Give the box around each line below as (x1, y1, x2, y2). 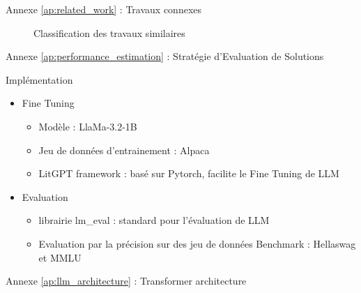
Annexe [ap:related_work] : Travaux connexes (6, 2, 201, 16)
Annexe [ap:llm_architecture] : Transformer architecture (6, 273, 247, 288)
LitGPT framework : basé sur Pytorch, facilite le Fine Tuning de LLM (38, 166, 339, 181)
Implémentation (6, 72, 73, 87)
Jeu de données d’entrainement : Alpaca (38, 142, 210, 157)
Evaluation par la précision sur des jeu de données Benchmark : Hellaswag (38, 236, 356, 250)
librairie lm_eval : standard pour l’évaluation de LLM (38, 213, 270, 227)
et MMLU (38, 250, 82, 264)
